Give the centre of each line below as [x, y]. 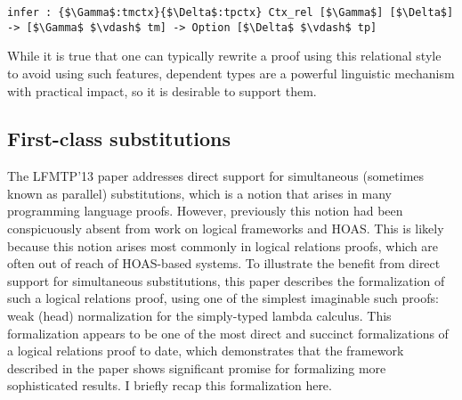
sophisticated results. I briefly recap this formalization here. [170, 385]
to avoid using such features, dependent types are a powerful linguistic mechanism [231, 73]
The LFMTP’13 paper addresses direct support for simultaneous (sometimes [216, 176]
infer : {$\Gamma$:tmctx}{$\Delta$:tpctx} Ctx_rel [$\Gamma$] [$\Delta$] [231, 12]
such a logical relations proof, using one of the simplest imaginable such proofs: [223, 298]
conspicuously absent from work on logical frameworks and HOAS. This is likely [226, 229]
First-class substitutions [119, 139]
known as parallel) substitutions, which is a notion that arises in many [199, 193]
